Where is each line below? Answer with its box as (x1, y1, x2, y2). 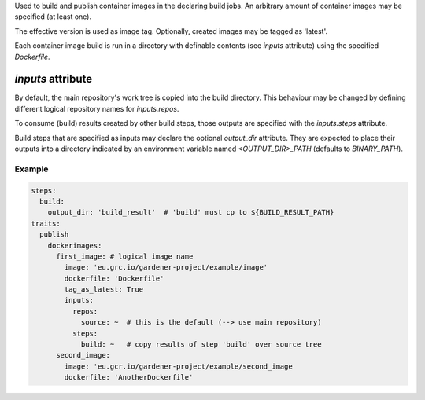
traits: (31, 218, 61, 228)
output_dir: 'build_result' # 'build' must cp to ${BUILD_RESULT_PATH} (47, 208, 334, 217)
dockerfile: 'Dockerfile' (64, 273, 164, 283)
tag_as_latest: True (64, 285, 144, 294)
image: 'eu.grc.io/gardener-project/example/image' (64, 263, 268, 272)
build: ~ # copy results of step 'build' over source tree (80, 340, 322, 349)
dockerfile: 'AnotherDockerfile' (64, 373, 194, 382)
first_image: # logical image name (56, 251, 194, 261)
